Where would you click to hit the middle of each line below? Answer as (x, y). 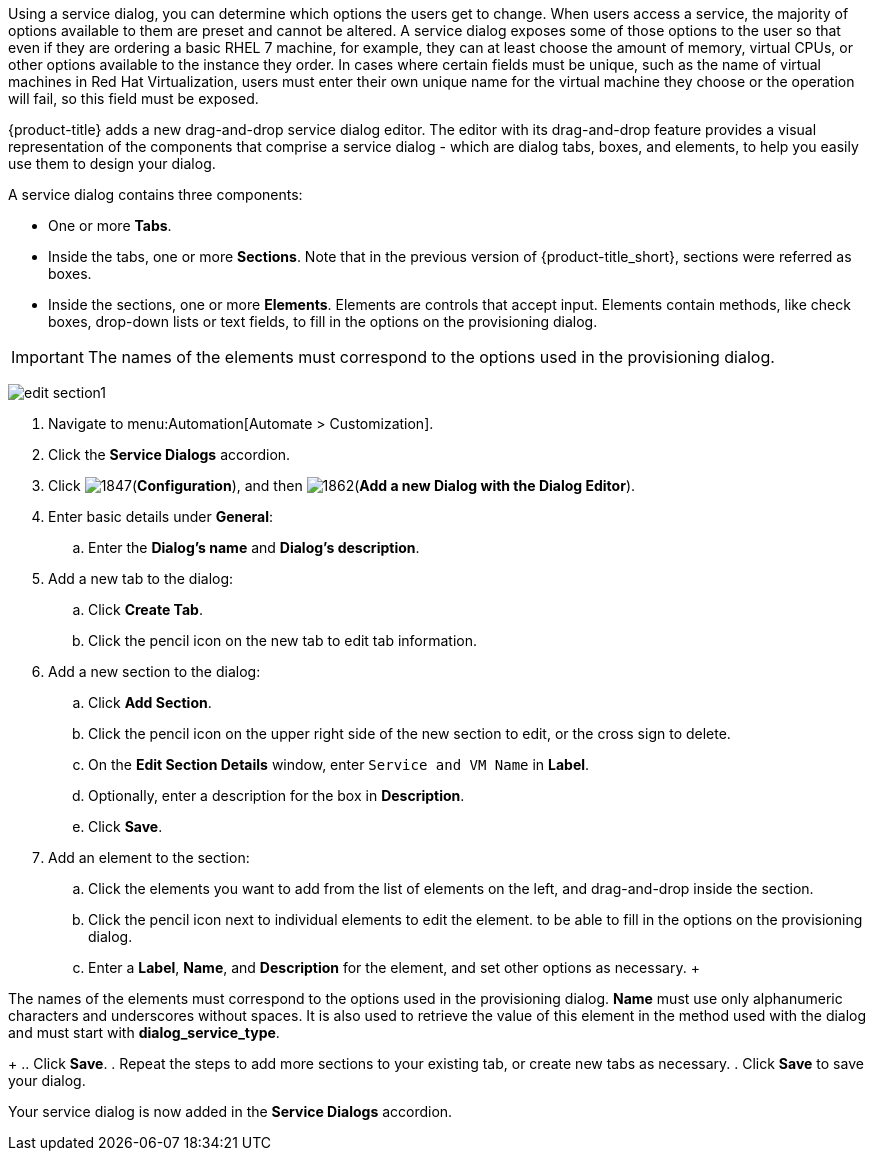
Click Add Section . (150, 702)
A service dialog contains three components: (155, 194)
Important (47, 357)
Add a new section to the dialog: (154, 671)
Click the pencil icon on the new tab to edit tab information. (283, 640)
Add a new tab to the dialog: (141, 578)
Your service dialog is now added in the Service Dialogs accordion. (230, 1111)
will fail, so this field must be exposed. (133, 98)
